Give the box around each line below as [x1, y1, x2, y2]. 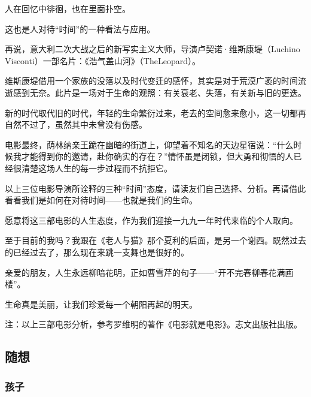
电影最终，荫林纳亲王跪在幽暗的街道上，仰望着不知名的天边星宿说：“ [5, 138, 277, 151]
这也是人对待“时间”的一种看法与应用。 [5, 22, 155, 35]
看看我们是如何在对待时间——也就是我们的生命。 [5, 194, 197, 206]
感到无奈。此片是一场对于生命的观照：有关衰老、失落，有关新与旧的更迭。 [13, 86, 306, 98]
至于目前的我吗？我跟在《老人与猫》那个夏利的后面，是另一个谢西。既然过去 [5, 234, 306, 246]
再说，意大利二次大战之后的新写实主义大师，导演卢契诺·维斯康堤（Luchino [5, 43, 300, 55]
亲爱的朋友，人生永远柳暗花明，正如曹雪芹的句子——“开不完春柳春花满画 [5, 266, 294, 278]
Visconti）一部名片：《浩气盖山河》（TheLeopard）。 [5, 54, 200, 67]
